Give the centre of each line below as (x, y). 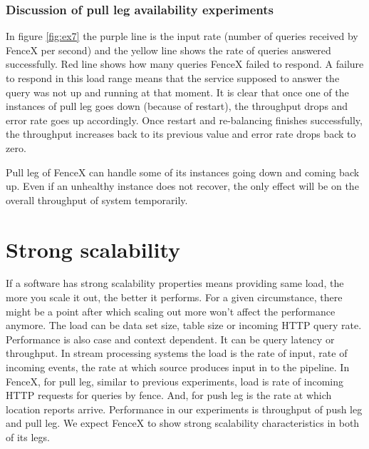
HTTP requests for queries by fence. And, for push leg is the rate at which (169, 395)
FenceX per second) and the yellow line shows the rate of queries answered (168, 50)
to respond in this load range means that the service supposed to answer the (173, 78)
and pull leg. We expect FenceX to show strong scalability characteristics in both (183, 423)
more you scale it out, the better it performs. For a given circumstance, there (174, 297)
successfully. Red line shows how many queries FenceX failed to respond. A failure (185, 64)
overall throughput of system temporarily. (97, 200)
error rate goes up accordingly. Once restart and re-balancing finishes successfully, (184, 120)
